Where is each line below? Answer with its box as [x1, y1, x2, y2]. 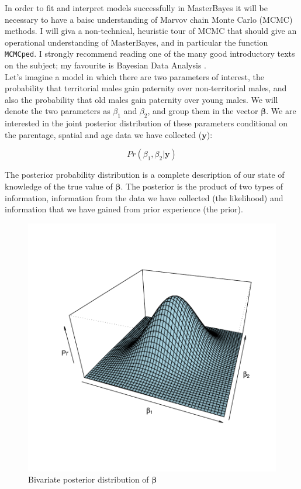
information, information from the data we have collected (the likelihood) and [5, 191, 283, 204]
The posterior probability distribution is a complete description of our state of [5, 168, 285, 181]
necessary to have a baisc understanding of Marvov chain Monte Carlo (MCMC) [5, 13, 293, 25]
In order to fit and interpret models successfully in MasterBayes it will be [5, 2, 268, 13]
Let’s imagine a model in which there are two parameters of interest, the [5, 70, 264, 82]
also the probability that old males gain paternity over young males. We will [5, 93, 278, 105]
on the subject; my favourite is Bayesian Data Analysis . [5, 59, 206, 71]
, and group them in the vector [147, 105, 258, 117]
